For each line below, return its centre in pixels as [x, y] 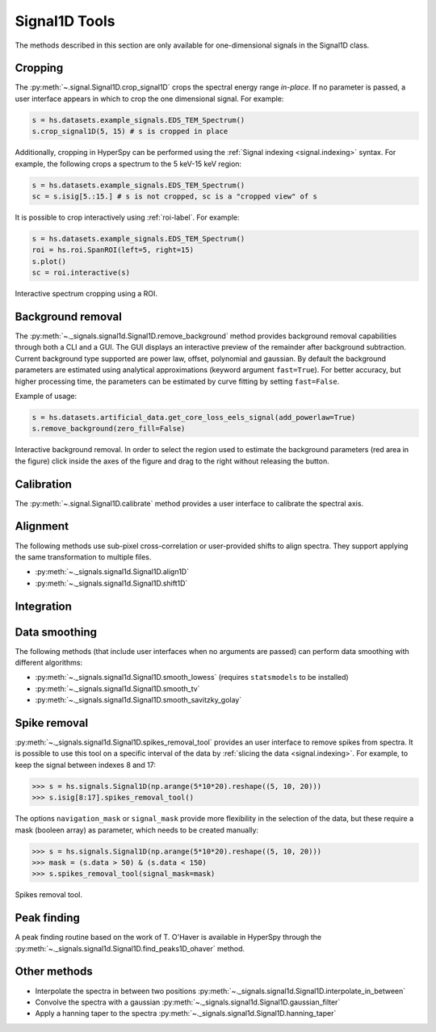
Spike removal [52, 723]
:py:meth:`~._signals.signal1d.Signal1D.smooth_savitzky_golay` [138, 700]
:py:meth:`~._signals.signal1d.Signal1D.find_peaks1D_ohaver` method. [130, 948]
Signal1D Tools [65, 21]
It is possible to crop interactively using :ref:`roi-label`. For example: [127, 217]
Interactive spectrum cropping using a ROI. [86, 294]
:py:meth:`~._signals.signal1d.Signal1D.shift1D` [111, 583]
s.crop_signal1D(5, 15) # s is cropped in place [130, 132]
